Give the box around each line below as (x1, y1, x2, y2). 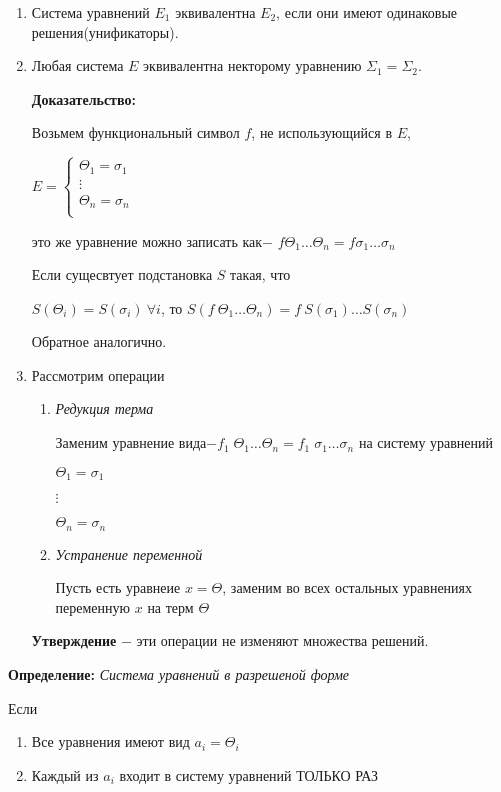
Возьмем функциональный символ (31, 122, 240, 143)
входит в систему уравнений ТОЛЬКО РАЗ (119, 764, 379, 785)
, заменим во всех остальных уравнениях (222, 577, 473, 598)
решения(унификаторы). (31, 21, 179, 42)
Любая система (31, 55, 124, 76)
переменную (55, 596, 131, 617)
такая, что (230, 264, 291, 285)
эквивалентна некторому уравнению (143, 55, 362, 76)
